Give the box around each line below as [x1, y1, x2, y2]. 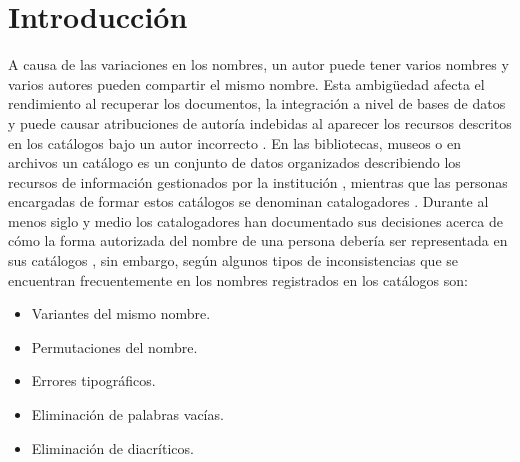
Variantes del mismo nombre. [31, 303, 211, 324]
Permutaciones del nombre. [31, 336, 198, 357]
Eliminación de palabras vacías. [31, 404, 224, 425]
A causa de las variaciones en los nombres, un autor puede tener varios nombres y [8, 54, 509, 75]
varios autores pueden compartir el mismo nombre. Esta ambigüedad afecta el [8, 73, 485, 94]
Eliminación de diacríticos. [31, 437, 194, 458]
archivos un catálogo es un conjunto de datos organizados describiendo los [8, 152, 461, 173]
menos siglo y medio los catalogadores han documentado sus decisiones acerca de [8, 210, 503, 231]
